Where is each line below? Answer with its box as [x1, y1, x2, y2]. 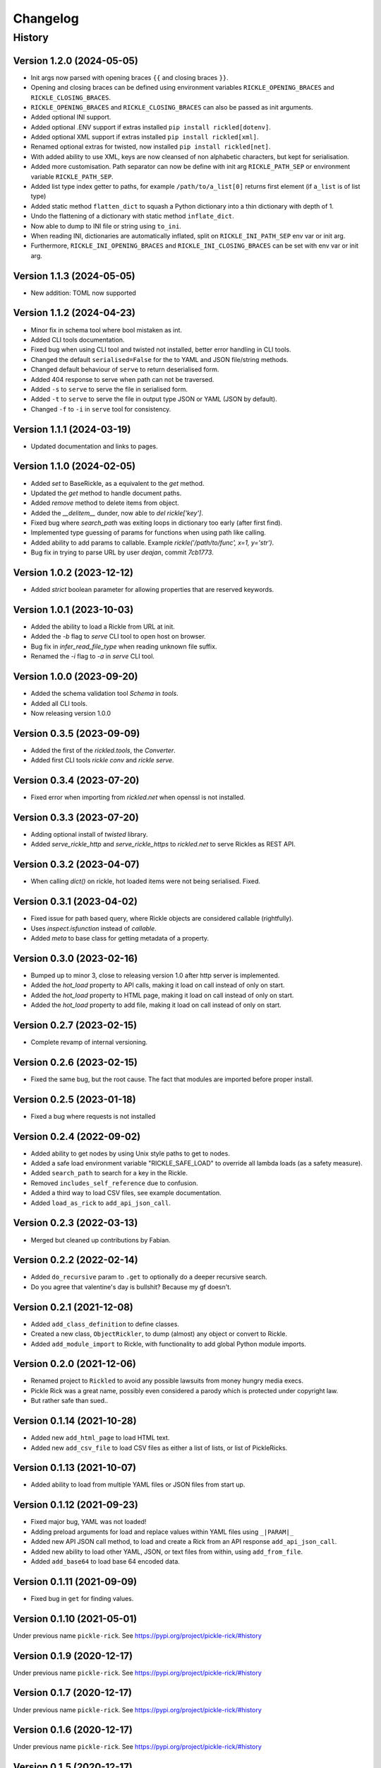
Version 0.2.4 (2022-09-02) [13, 1130, 141, 1142]
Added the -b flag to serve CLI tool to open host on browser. [30, 632, 206, 641]
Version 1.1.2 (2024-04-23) [13, 307, 135, 319]
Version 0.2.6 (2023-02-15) [13, 1056, 138, 1068]
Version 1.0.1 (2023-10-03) [13, 603, 134, 615]
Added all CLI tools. [30, 699, 87, 707]
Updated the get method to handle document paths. [30, 489, 182, 497]
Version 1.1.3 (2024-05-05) [13, 269, 135, 282]
